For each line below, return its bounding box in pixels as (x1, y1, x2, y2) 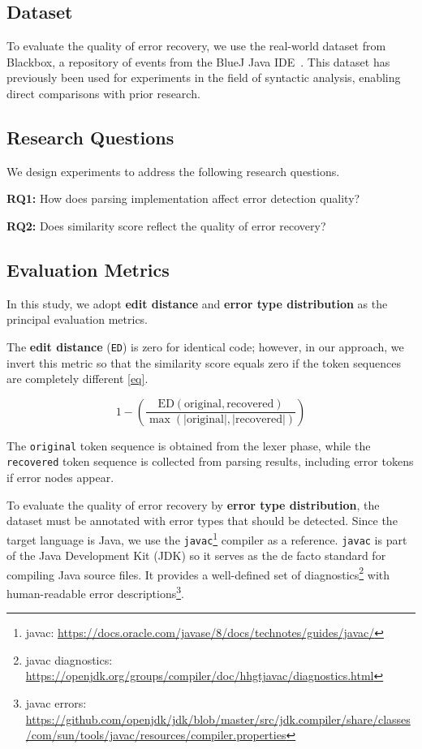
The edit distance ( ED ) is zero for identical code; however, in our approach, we (6, 338, 404, 355)
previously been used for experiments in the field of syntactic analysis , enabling (6, 69, 401, 86)
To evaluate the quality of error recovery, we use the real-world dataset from (6, 37, 386, 54)
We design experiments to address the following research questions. (6, 162, 340, 179)
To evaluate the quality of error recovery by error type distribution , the (6, 496, 380, 513)
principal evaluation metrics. (6, 311, 149, 328)
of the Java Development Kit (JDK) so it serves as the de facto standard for (6, 547, 386, 564)
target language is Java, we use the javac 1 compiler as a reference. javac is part (6, 528, 407, 548)
